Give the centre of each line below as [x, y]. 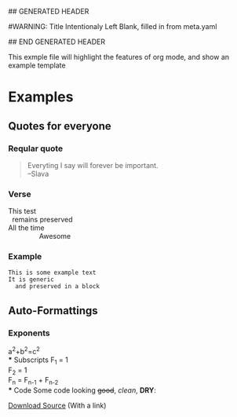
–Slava [38, 174]
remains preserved [42, 220]
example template [37, 65]
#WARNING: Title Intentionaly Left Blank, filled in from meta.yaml [113, 26]
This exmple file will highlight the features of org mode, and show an [119, 57]
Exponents [29, 333]
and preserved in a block [58, 287]
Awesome [55, 236]
